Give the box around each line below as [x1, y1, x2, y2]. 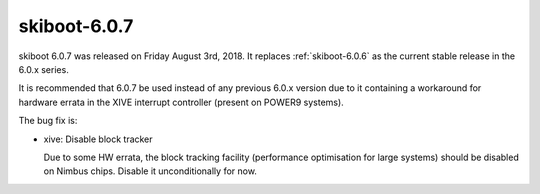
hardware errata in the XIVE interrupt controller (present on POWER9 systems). [18, 96, 344, 108]
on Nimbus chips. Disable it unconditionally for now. [43, 165, 257, 177]
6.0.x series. [18, 63, 69, 75]
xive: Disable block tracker [43, 133, 154, 145]
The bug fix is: [18, 115, 78, 127]
